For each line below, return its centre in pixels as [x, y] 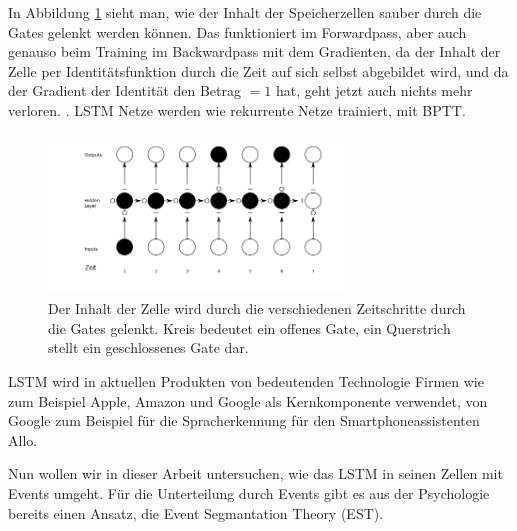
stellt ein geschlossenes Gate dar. [148, 347]
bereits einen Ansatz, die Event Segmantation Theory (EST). [196, 512]
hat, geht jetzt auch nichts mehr [374, 90]
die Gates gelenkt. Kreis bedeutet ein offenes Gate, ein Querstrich [249, 327]
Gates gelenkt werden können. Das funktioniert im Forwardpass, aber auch [237, 31]
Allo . [23, 439]
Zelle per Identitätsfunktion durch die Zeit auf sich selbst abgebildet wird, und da [258, 70]
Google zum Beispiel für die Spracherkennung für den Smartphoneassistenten [244, 420]
